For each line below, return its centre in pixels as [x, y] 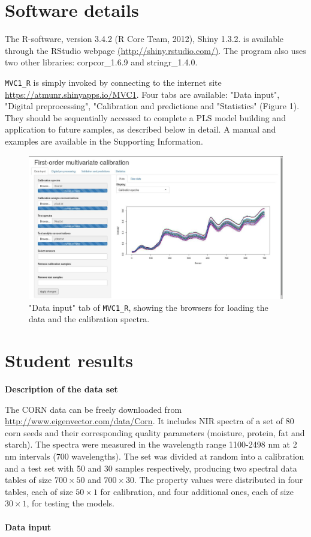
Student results [69, 360]
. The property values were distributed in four [219, 480]
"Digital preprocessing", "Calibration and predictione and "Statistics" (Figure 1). [152, 106]
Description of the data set [61, 389]
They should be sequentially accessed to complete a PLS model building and [145, 117]
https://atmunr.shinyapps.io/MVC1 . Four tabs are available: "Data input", [142, 94]
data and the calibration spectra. [89, 319]
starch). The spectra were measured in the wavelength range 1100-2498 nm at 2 [151, 444]
